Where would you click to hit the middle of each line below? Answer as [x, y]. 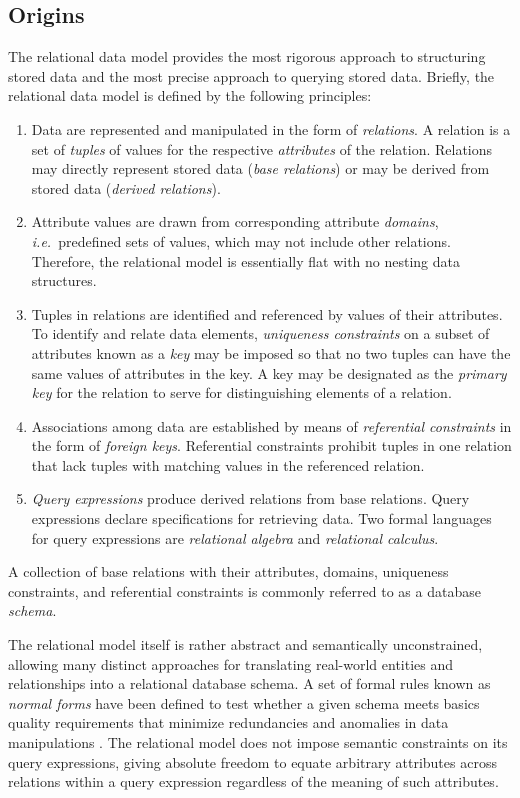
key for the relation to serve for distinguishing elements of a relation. [241, 392]
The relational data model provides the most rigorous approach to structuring [247, 56]
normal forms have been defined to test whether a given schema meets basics [244, 702]
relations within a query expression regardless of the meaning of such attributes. [253, 781]
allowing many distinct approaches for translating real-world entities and [231, 663]
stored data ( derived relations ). [126, 187]
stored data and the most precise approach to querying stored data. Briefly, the [251, 75]
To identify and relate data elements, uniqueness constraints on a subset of [260, 333]
